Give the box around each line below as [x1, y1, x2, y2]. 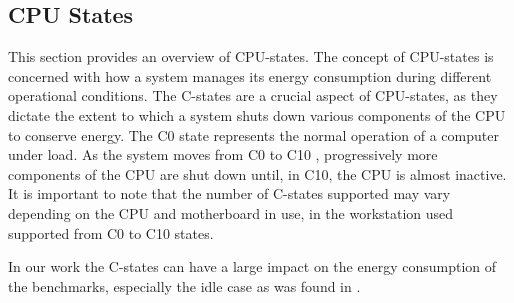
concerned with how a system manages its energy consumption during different [8, 65, 492, 86]
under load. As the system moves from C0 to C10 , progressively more [8, 144, 438, 165]
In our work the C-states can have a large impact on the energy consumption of [8, 256, 497, 277]
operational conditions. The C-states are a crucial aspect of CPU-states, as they [8, 85, 498, 106]
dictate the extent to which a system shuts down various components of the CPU [8, 104, 506, 125]
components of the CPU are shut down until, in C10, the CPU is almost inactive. [8, 163, 507, 184]
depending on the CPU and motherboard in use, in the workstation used [8, 202, 454, 223]
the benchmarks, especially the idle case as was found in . [8, 275, 361, 296]
